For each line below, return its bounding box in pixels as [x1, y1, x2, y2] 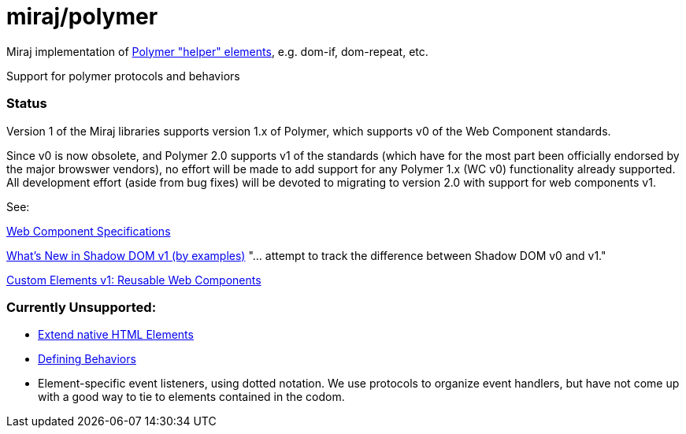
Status [6, 95, 47, 112]
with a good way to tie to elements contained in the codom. [38, 390, 345, 404]
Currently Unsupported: [6, 299, 157, 315]
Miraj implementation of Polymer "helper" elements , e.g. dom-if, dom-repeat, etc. [6, 44, 428, 58]
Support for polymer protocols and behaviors [6, 69, 240, 83]
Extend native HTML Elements [38, 328, 194, 342]
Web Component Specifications [6, 224, 171, 238]
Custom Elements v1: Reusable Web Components [6, 273, 261, 287]
